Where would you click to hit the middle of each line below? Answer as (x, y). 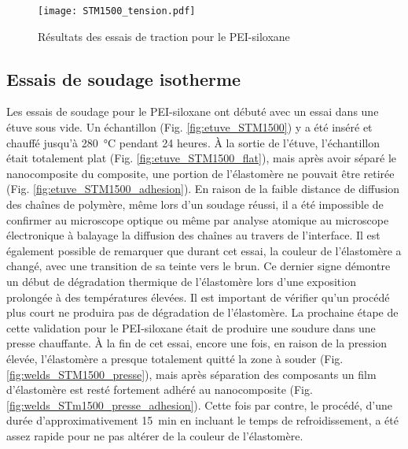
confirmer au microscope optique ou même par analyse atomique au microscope (198, 219)
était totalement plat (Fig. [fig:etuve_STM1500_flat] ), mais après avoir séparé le (201, 158)
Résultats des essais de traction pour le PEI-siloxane (164, 36)
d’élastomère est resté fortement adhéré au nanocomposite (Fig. (160, 390)
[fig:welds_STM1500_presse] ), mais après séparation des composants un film (191, 374)
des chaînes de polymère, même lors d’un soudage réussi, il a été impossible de (195, 204)
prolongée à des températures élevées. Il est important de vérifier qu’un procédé (198, 297)
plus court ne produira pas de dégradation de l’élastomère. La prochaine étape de (202, 312)
